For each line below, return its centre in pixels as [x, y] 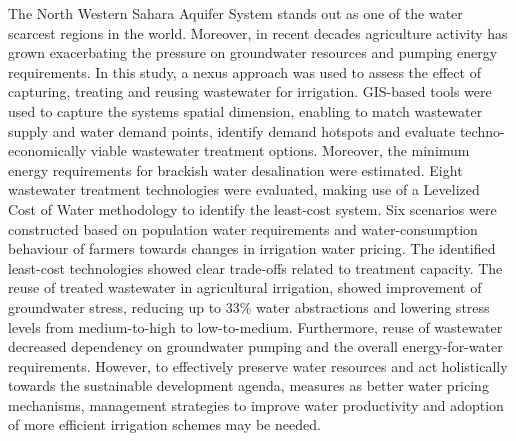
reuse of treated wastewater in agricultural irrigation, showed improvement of [245, 287]
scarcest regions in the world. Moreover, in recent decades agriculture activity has [258, 32]
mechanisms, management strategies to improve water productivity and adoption [256, 404]
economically [47, 150]
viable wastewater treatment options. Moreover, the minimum [280, 150]
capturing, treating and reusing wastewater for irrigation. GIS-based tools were [250, 91]
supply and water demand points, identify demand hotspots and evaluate [232, 130]
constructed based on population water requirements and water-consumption [243, 228]
